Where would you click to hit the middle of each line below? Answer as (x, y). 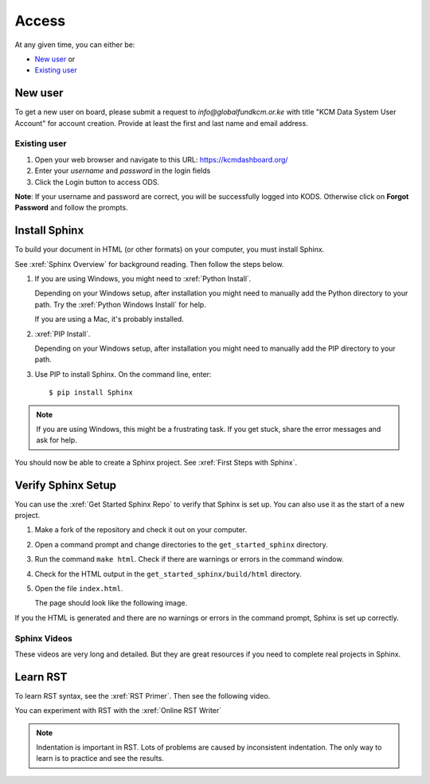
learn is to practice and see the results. (100, 759)
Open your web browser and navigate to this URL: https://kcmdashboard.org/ (161, 159)
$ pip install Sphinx (91, 393)
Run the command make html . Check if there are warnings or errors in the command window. (189, 559)
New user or (55, 59)
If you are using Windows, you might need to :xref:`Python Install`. (143, 279)
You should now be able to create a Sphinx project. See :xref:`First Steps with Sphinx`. (156, 462)
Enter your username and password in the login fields (123, 171)
